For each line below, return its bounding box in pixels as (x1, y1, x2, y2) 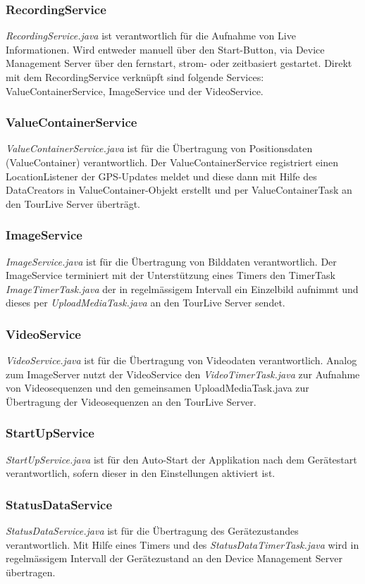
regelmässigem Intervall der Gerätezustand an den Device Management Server (6, 551, 342, 566)
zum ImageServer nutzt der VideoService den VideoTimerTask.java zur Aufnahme (6, 366, 360, 381)
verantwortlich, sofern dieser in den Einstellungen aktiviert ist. (6, 466, 276, 480)
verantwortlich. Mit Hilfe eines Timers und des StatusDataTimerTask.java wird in (6, 537, 359, 552)
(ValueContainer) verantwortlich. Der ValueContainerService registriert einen (6, 155, 338, 169)
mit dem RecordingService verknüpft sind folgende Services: (6, 70, 264, 84)
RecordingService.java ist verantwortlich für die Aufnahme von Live (6, 28, 296, 43)
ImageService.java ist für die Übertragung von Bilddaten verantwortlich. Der (6, 254, 337, 268)
